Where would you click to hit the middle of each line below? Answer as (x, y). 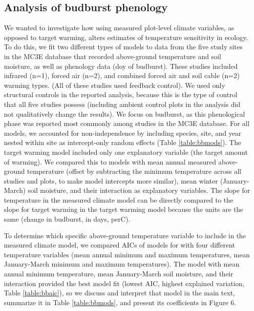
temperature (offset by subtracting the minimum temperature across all (134, 171)
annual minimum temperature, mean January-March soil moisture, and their (119, 274)
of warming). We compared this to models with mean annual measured (110, 161)
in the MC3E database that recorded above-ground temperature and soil (113, 56)
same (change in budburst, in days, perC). (67, 219)
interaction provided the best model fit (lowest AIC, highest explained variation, (124, 283)
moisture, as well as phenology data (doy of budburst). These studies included (121, 66)
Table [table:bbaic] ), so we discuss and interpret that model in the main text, (119, 293)
